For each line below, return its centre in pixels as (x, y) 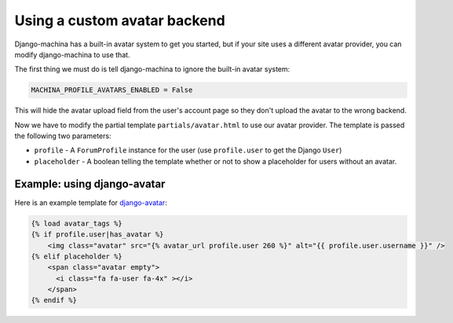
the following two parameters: (63, 136)
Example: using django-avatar (90, 184)
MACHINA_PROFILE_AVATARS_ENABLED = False (112, 90)
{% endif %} (54, 300)
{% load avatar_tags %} (77, 223)
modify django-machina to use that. (72, 54)
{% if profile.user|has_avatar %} (97, 235)
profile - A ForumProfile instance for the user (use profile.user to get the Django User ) (188, 150)
